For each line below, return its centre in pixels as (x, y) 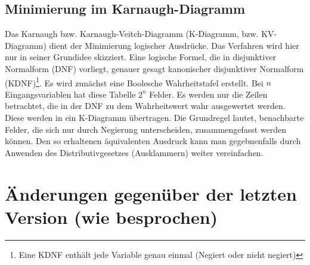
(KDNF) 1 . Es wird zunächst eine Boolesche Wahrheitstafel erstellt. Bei (134, 82)
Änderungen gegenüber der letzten (151, 193)
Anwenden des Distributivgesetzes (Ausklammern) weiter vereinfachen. (134, 152)
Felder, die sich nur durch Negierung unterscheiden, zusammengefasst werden (146, 129)
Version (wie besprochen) (111, 216)
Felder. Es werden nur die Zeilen (208, 94)
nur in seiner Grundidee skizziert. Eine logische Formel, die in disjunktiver (140, 57)
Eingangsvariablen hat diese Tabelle (70, 94)
